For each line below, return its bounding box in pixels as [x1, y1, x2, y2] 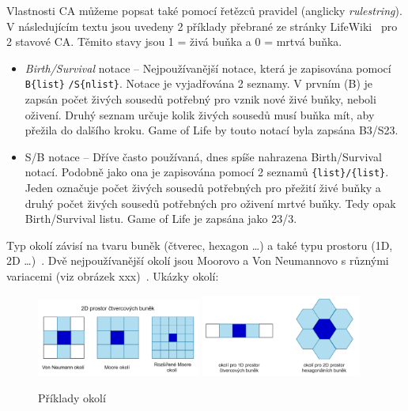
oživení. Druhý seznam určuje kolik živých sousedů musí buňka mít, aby [25, 106, 375, 123]
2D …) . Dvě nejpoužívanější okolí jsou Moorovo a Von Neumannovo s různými [6, 252, 389, 269]
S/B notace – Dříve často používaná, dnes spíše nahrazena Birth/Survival [25, 148, 382, 164]
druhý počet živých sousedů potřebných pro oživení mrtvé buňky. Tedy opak [25, 194, 396, 211]
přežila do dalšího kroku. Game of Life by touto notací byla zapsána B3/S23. [25, 122, 399, 138]
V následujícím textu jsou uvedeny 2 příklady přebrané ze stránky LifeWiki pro [6, 17, 398, 34]
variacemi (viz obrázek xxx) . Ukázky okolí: [6, 268, 219, 285]
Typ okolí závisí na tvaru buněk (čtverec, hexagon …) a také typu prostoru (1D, [6, 236, 393, 253]
